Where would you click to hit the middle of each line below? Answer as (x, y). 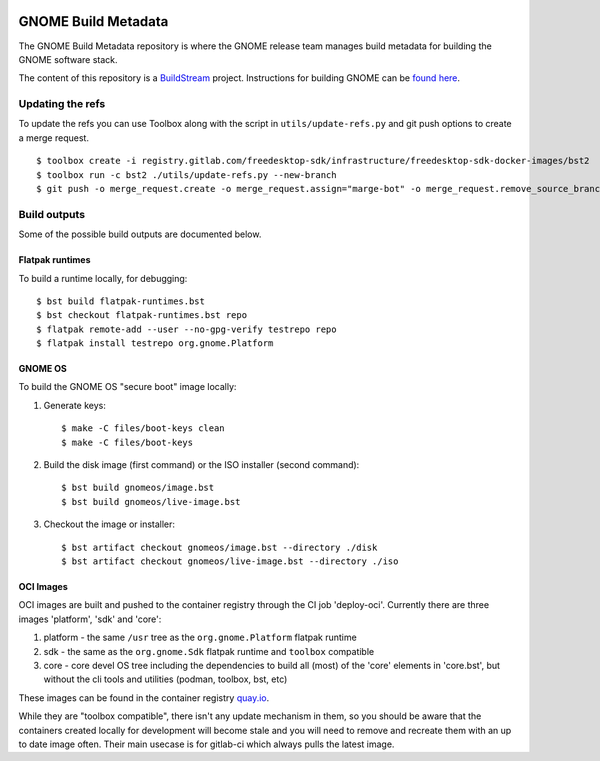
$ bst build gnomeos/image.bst (138, 488)
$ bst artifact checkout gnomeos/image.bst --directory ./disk (219, 547)
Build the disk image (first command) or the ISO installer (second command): (201, 465)
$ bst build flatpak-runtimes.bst (120, 301)
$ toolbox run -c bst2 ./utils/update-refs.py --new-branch (186, 174)
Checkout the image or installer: (109, 524)
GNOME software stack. (68, 59)
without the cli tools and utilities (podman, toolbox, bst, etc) (165, 679)
